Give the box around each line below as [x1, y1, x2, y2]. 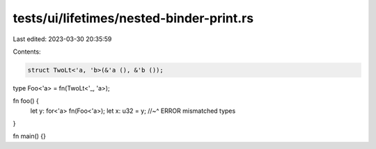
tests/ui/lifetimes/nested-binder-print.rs [13, 10, 254, 26]
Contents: [13, 47, 41, 56]
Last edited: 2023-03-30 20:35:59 [13, 35, 112, 43]
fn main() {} [13, 132, 47, 141]
